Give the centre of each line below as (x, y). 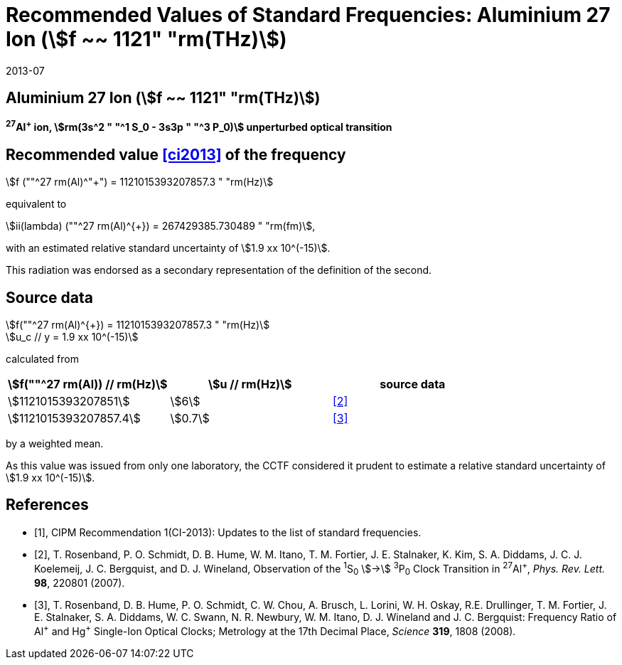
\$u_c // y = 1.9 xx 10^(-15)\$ (72, 336)
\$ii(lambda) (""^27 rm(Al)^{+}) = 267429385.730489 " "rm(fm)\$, (161, 226)
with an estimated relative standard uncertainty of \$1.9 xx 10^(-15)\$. (168, 248)
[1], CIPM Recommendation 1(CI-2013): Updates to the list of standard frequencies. (228, 532)
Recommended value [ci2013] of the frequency (176, 154)
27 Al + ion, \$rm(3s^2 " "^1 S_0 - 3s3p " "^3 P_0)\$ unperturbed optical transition (199, 126)
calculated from (42, 358)
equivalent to (36, 204)
